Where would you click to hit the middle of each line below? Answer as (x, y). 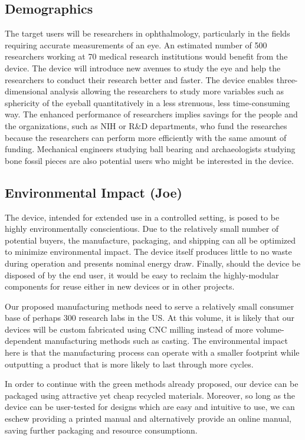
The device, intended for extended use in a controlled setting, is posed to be (142, 217)
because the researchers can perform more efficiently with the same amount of (146, 137)
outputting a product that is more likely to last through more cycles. (129, 364)
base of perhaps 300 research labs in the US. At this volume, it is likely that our (150, 318)
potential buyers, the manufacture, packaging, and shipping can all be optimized (150, 240)
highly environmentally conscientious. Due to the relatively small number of (142, 229)
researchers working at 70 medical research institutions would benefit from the (146, 56)
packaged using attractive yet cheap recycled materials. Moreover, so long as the (150, 395)
